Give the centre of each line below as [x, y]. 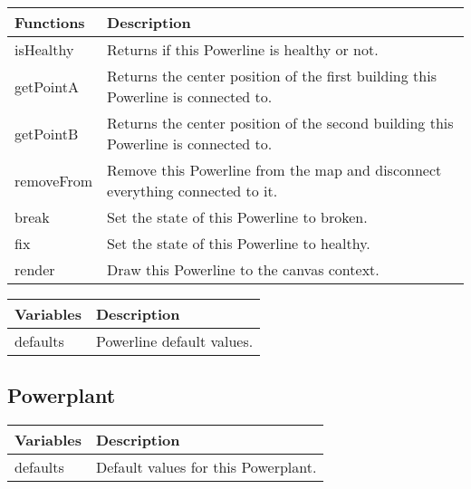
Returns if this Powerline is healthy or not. [243, 49]
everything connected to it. [192, 191]
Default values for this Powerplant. [206, 467]
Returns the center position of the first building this [272, 76]
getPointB [47, 133]
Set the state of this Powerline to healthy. [239, 243]
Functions [50, 22]
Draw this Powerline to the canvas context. [243, 269]
